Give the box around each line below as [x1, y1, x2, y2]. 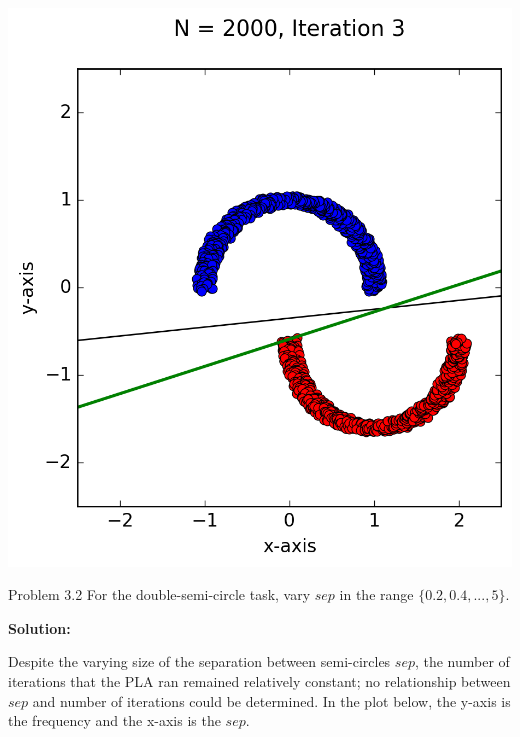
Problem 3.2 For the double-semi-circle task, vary [8, 584, 311, 605]
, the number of [414, 651, 510, 672]
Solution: [8, 617, 71, 638]
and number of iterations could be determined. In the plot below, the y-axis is [32, 690, 511, 711]
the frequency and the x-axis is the [8, 710, 221, 731]
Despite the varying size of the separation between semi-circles [8, 651, 391, 672]
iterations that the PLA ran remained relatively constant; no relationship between [8, 671, 511, 692]
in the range [339, 584, 414, 605]
